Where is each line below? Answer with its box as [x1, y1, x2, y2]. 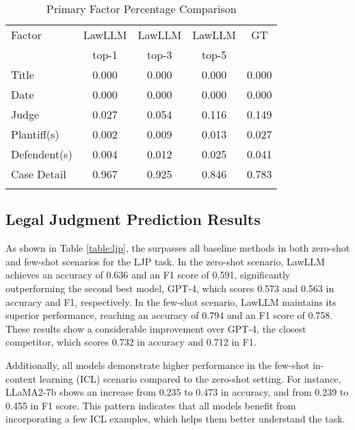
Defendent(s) [11, 146, 73, 162]
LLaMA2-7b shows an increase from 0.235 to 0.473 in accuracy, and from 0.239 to [5, 385, 349, 399]
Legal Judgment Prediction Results [5, 208, 261, 230]
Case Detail [11, 166, 66, 182]
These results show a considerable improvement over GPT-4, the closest [5, 321, 306, 335]
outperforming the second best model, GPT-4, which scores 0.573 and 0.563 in [5, 280, 334, 295]
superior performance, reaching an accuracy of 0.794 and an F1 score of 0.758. [5, 308, 333, 322]
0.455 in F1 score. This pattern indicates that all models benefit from [5, 398, 296, 412]
